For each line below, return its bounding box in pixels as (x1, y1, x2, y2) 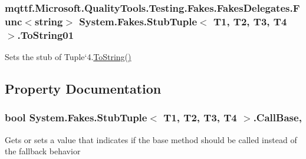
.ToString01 (17, 27, 74, 42)
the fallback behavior (5, 145, 81, 157)
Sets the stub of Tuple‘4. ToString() (5, 51, 131, 63)
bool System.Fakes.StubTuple (5, 110, 147, 125)
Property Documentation (5, 79, 162, 98)
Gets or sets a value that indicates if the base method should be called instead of (5, 133, 297, 145)
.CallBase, (253, 110, 302, 125)
